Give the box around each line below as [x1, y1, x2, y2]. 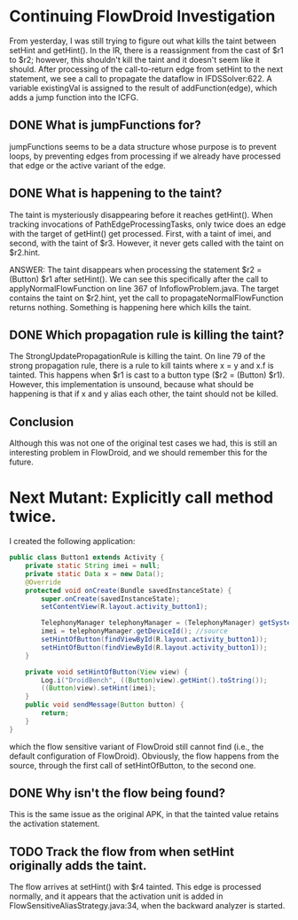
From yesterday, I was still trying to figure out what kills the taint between [9, 35, 277, 46]
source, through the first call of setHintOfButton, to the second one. [9, 760, 256, 770]
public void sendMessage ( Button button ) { [25, 700, 184, 710]
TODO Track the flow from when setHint [9, 844, 235, 859]
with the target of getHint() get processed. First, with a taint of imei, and [9, 228, 272, 238]
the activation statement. [9, 818, 100, 830]
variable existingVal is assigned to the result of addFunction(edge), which [9, 82, 278, 93]
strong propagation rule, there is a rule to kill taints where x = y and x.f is [9, 361, 274, 371]
